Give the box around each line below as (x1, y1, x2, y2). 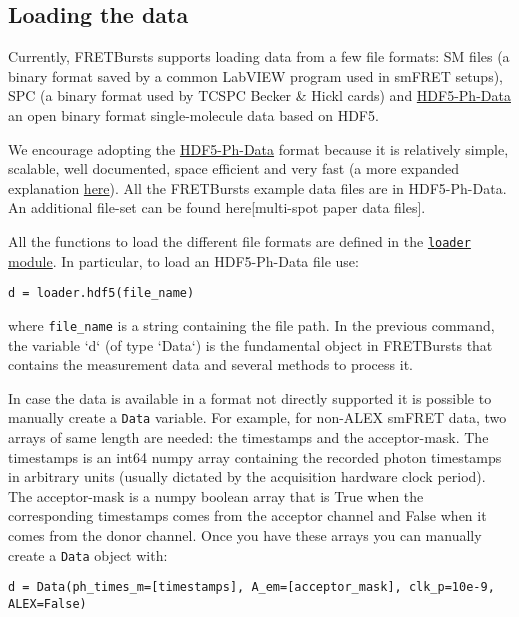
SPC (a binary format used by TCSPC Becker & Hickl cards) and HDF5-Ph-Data (8, 85, 511, 106)
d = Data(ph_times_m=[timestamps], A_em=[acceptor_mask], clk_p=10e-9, (8, 580, 495, 595)
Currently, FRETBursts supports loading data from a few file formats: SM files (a (8, 46, 510, 67)
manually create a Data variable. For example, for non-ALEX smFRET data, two (8, 407, 507, 428)
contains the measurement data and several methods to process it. (8, 354, 413, 375)
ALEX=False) (8, 596, 87, 611)
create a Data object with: (8, 544, 168, 565)
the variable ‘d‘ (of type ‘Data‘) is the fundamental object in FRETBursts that (8, 334, 493, 355)
